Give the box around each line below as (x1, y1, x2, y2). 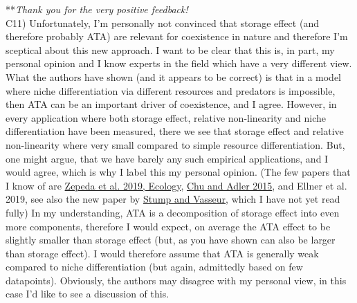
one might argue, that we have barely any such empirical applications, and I (6, 151, 329, 165)
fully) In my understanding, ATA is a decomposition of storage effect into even (6, 205, 340, 219)
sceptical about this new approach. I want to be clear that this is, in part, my (6, 42, 335, 57)
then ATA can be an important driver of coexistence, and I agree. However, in (6, 97, 337, 111)
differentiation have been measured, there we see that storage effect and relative (6, 124, 344, 138)
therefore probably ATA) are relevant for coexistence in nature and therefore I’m (6, 29, 348, 44)
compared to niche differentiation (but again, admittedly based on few (6, 259, 303, 274)
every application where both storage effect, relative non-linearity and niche (6, 110, 327, 125)
